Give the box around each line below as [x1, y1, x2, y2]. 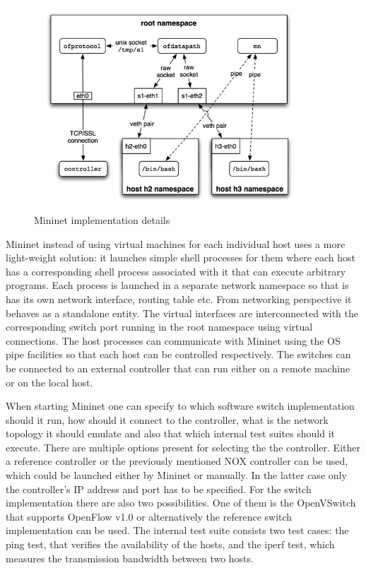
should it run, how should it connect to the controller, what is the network [6, 412, 329, 427]
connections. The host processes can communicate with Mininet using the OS [6, 333, 341, 348]
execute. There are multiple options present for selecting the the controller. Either [6, 439, 360, 454]
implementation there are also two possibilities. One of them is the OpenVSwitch [6, 495, 356, 510]
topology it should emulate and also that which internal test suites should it [6, 426, 336, 441]
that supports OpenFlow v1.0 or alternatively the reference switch [6, 509, 293, 523]
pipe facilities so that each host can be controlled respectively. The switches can [6, 347, 351, 362]
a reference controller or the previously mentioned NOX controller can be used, [6, 454, 348, 468]
